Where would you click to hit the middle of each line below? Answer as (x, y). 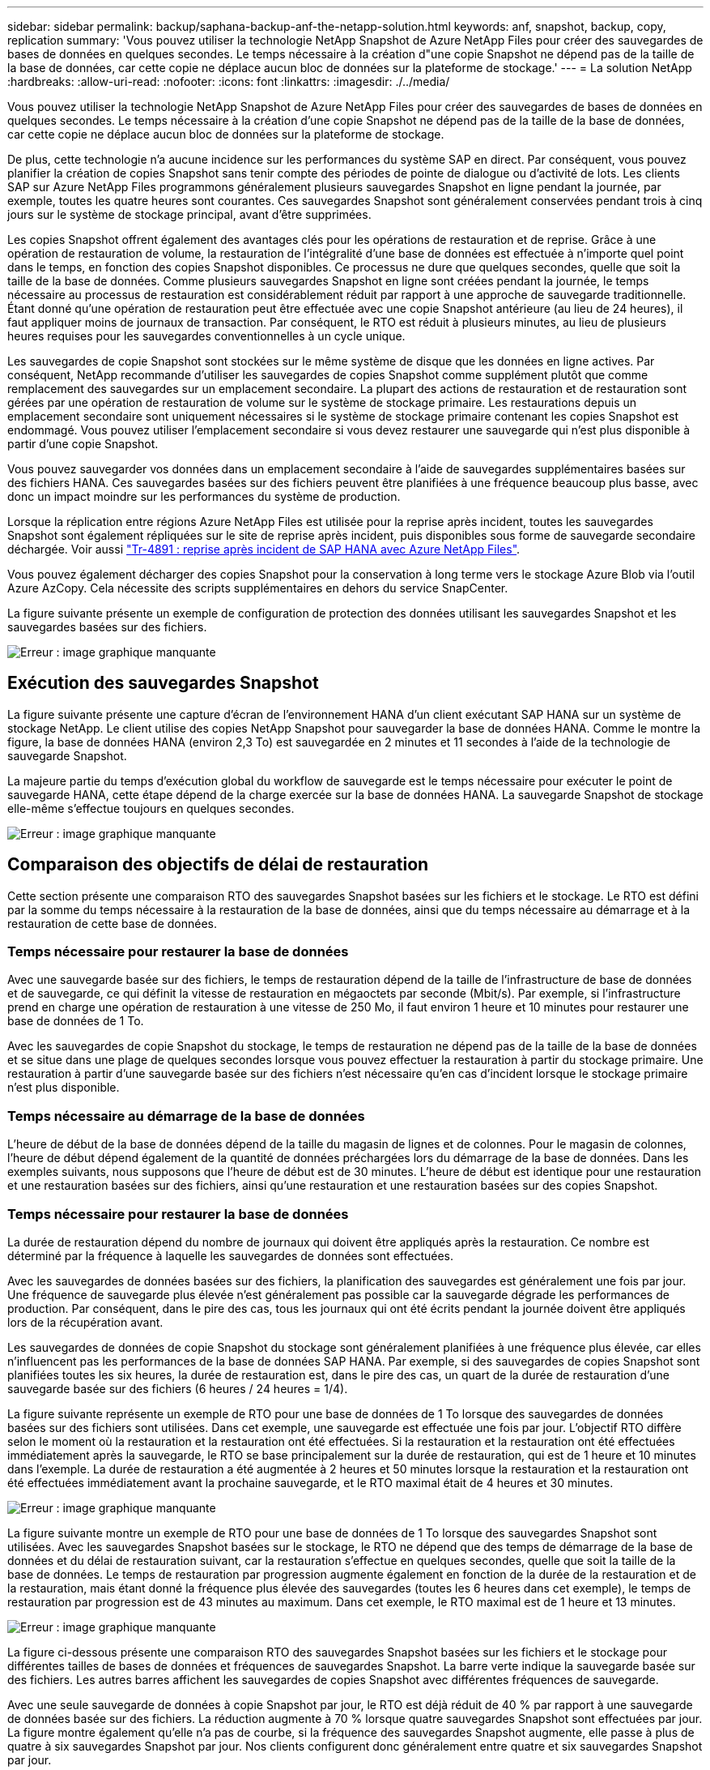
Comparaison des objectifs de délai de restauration (218, 865)
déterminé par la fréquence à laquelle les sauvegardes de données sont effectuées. (230, 1255)
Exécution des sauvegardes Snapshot (163, 683)
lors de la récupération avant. (85, 1322)
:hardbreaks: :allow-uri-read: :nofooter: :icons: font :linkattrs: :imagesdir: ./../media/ (229, 81)
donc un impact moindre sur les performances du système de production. (204, 496)
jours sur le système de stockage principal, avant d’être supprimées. (189, 214)
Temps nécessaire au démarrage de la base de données (186, 1116)
